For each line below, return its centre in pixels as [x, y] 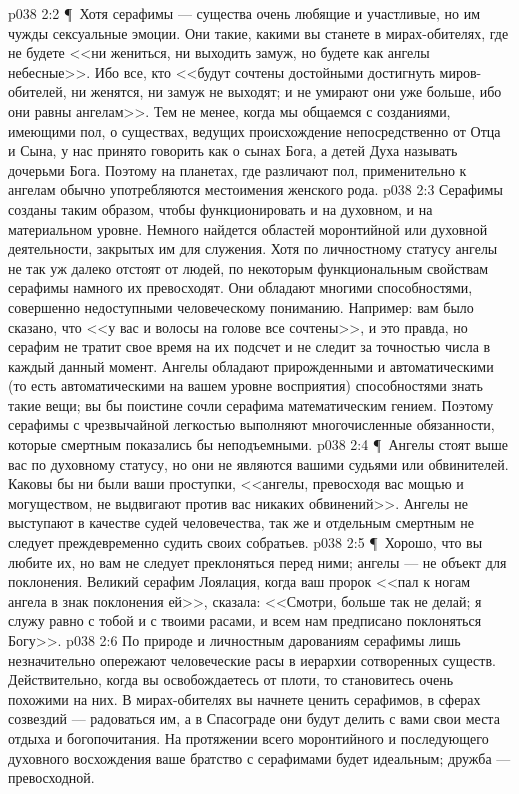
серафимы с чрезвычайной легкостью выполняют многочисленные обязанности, [251, 424]
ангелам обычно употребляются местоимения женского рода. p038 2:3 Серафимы [255, 189]
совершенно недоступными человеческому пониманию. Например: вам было [241, 306]
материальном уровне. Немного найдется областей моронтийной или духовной [248, 228]
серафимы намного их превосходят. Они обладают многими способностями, [240, 287]
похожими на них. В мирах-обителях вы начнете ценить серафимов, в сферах [244, 698]
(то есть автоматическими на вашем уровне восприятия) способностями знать [245, 385]
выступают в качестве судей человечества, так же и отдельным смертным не [241, 522]
